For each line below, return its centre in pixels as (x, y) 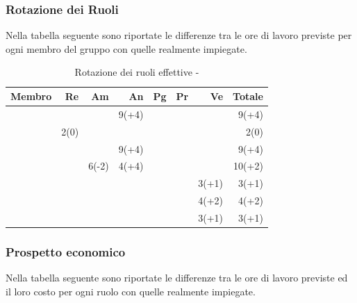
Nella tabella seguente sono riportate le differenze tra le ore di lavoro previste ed (177, 278)
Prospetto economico (66, 251)
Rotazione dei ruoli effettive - (137, 72)
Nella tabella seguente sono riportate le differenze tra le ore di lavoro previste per (179, 35)
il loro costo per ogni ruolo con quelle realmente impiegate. (131, 291)
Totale (248, 96)
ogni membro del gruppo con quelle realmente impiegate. (126, 48)
